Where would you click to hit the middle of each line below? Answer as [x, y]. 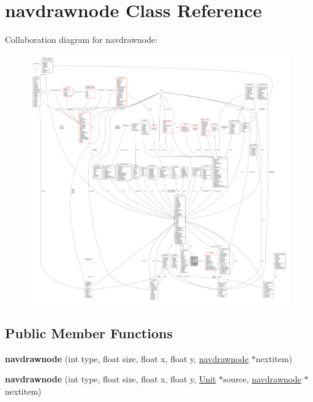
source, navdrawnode [262, 379]
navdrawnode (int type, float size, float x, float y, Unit [111, 379]
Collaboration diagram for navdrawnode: [81, 40]
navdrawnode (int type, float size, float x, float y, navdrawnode [127, 358]
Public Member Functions [89, 332]
